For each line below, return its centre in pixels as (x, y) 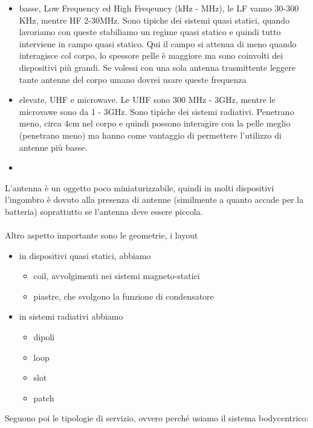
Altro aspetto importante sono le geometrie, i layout (102, 235)
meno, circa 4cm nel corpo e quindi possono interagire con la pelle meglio (155, 123)
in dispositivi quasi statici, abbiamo (85, 255)
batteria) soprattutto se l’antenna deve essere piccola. (104, 211)
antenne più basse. (53, 147)
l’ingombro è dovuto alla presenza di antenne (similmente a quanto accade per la (154, 199)
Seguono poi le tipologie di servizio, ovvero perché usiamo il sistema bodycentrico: (157, 418)
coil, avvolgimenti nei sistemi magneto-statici (117, 276)
